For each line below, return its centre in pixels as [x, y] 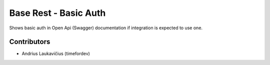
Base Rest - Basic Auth [57, 13]
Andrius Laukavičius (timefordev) [56, 54]
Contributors [30, 42]
